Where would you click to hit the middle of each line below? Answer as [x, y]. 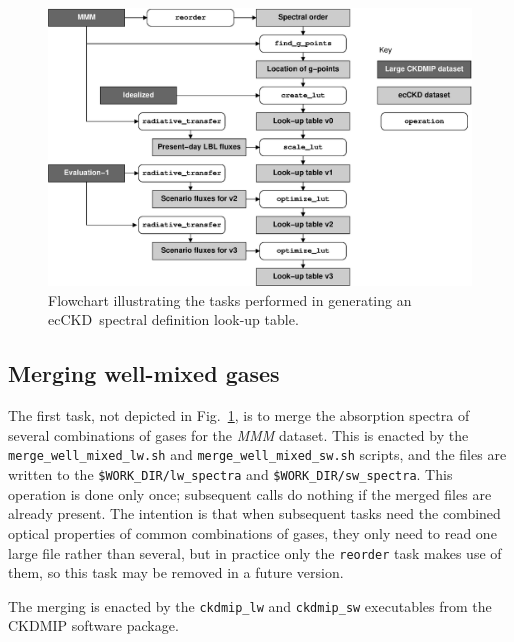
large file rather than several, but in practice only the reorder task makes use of [255, 552]
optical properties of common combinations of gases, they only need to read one [252, 532]
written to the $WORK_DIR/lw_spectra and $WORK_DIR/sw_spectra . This [230, 474]
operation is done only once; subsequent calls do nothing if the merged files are [250, 493]
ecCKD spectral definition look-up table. [173, 319]
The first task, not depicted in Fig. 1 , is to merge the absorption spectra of [239, 415]
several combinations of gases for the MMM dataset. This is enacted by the [238, 434]
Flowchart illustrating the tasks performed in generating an [230, 299]
